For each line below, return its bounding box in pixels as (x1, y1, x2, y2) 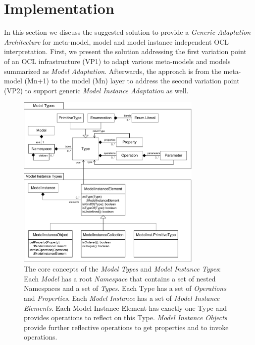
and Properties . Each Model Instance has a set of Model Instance (24, 292, 220, 303)
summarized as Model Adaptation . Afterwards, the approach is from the (4, 66, 221, 76)
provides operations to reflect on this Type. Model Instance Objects (24, 312, 227, 323)
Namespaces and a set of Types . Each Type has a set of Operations (24, 283, 226, 293)
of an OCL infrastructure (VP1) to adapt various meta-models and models (4, 56, 231, 66)
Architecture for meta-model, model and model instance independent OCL (4, 36, 229, 47)
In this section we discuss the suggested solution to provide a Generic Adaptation (4, 27, 251, 37)
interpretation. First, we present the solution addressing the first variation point (4, 46, 247, 57)
